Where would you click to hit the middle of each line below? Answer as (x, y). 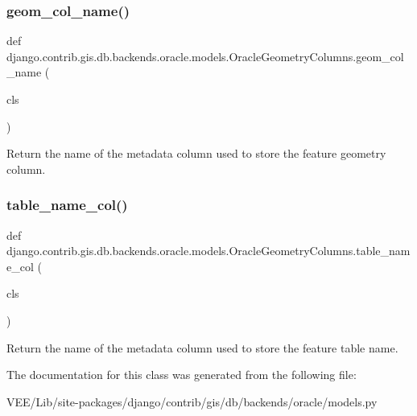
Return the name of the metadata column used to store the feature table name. (202, 347)
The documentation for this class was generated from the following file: (182, 375)
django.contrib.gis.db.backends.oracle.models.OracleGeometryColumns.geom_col (205, 56)
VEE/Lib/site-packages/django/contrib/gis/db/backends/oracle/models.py (192, 401)
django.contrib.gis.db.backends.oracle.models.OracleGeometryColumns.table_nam (208, 251)
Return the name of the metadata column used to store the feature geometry (196, 153)
